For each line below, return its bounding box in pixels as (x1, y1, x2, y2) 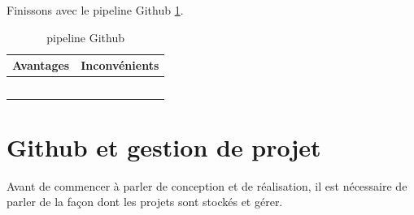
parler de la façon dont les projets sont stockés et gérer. (7, 193, 283, 210)
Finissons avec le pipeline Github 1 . (7, 2, 184, 18)
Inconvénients (81, 57, 159, 74)
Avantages (12, 57, 70, 74)
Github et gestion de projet (7, 130, 321, 163)
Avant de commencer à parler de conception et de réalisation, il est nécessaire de (7, 177, 407, 194)
